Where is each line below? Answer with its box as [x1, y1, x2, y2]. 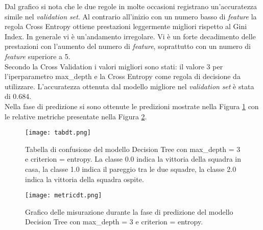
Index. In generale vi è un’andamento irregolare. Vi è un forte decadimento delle [5, 31, 256, 41]
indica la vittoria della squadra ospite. [25, 173, 144, 184]
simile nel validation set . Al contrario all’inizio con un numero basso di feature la [5, 11, 257, 21]
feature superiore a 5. [5, 50, 70, 61]
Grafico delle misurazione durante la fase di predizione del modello [25, 206, 233, 217]
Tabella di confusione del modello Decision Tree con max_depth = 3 [25, 143, 241, 154]
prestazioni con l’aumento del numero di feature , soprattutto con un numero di [5, 41, 251, 52]
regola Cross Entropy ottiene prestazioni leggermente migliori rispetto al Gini [5, 21, 247, 32]
